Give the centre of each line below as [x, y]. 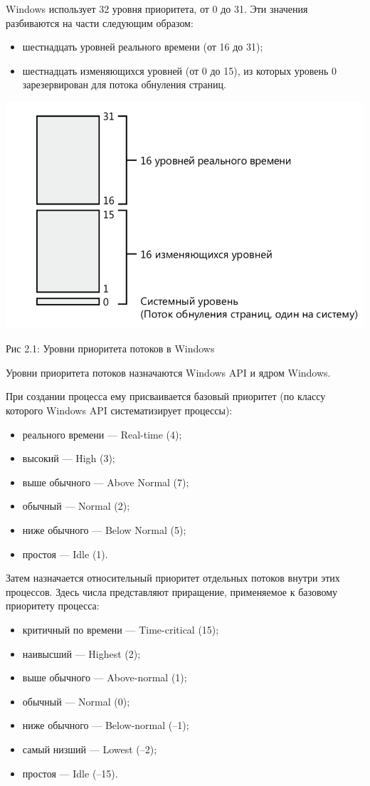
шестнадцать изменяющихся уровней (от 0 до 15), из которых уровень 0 [180, 70]
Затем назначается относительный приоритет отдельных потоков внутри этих [173, 578]
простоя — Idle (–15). [70, 773]
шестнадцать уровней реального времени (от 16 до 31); [143, 47]
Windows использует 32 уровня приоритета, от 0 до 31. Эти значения [157, 9]
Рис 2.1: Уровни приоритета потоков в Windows [110, 349]
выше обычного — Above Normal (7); [106, 482]
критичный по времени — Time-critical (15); [121, 629]
